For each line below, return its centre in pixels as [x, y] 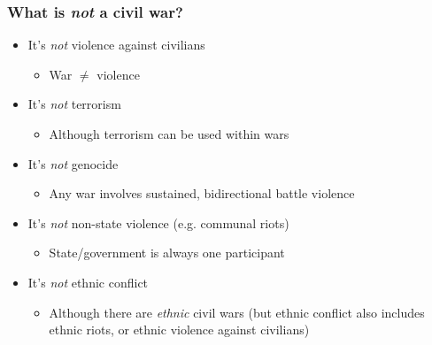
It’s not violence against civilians [116, 45]
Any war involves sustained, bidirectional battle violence [202, 193]
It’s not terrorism [74, 104]
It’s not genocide [73, 163]
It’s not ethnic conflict [88, 282]
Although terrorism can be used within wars [169, 134]
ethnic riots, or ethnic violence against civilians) [179, 330]
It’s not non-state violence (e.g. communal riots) [158, 222]
